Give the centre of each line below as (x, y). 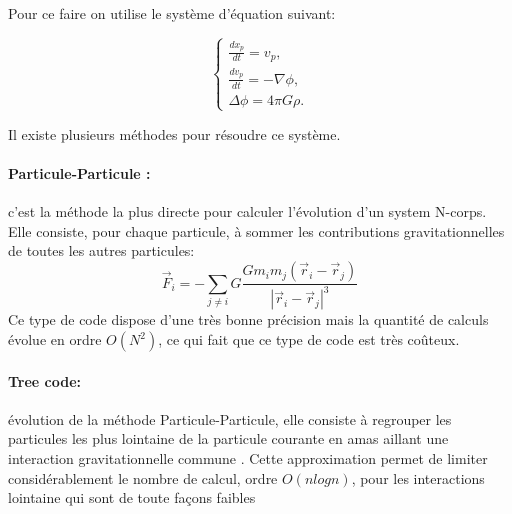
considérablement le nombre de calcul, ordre (143, 477)
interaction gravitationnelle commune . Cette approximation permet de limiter (248, 458)
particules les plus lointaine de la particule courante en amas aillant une (228, 438)
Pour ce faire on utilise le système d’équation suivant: (172, 13)
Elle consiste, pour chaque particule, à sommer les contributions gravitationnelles (256, 230)
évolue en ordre (55, 339)
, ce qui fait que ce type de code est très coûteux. (309, 339)
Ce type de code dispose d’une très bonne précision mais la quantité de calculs (248, 319)
